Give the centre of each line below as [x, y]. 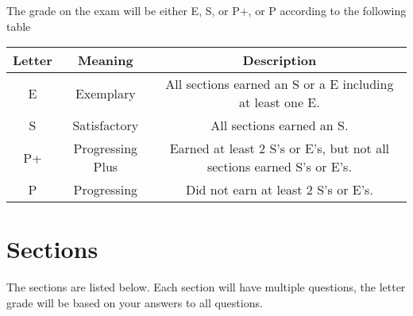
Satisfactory [106, 125]
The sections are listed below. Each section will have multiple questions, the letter [206, 287]
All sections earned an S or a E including [280, 84]
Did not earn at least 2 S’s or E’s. [279, 190]
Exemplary [105, 93]
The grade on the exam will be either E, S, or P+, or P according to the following [206, 10]
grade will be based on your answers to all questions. [135, 302]
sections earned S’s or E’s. [279, 167]
